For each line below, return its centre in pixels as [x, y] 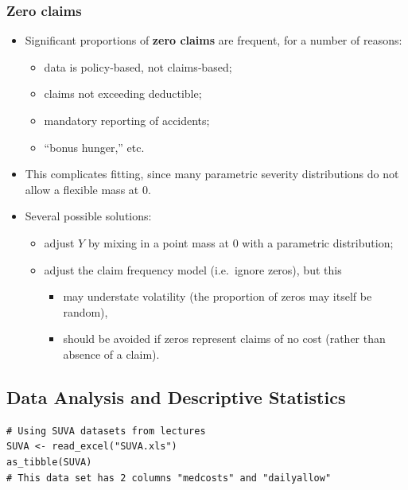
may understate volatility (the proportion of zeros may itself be [218, 296]
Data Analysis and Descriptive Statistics [176, 397]
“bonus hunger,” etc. [94, 147]
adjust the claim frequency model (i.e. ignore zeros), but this [193, 269]
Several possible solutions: [88, 216]
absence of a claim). [111, 354]
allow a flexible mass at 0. [88, 189]
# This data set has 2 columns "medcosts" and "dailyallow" [169, 478]
